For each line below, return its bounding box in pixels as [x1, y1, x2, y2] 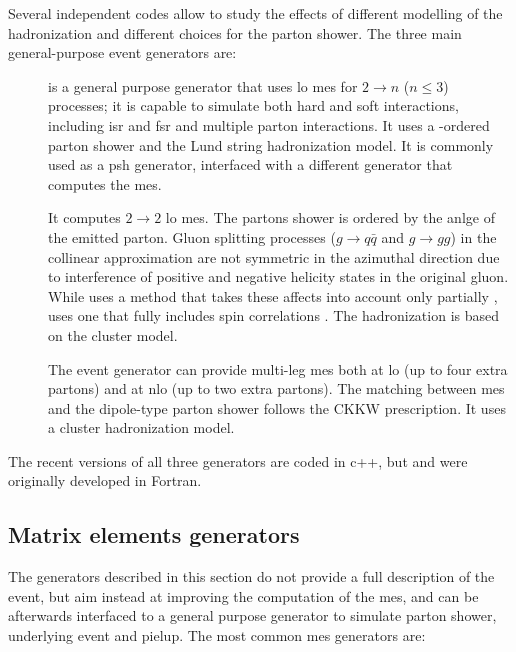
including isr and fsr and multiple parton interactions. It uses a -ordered [48, 114, 490, 135]
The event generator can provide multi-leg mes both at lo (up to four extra [48, 358, 508, 379]
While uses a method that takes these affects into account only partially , [48, 285, 498, 306]
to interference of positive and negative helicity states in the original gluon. [48, 266, 509, 287]
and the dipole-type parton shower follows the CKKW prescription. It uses [48, 397, 506, 418]
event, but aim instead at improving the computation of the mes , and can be [8, 585, 479, 606]
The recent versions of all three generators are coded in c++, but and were [8, 450, 468, 471]
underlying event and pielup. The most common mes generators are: [8, 625, 426, 646]
